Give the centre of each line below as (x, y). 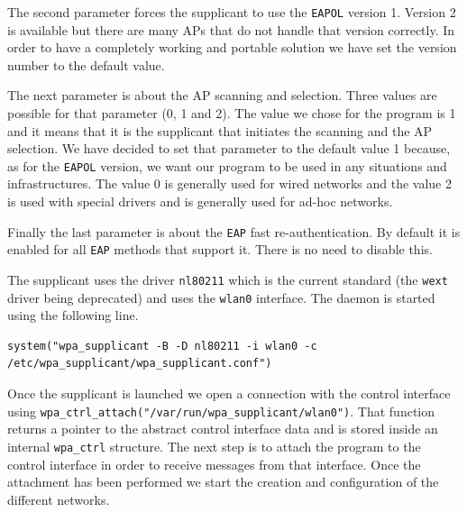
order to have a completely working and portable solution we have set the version (232, 47)
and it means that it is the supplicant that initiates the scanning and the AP (220, 130)
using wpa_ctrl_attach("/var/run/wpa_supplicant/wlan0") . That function (221, 411)
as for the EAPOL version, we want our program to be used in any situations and (227, 165)
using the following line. (73, 315)
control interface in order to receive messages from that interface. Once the (214, 464)
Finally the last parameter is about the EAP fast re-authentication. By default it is (234, 231)
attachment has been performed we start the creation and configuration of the (223, 482)
